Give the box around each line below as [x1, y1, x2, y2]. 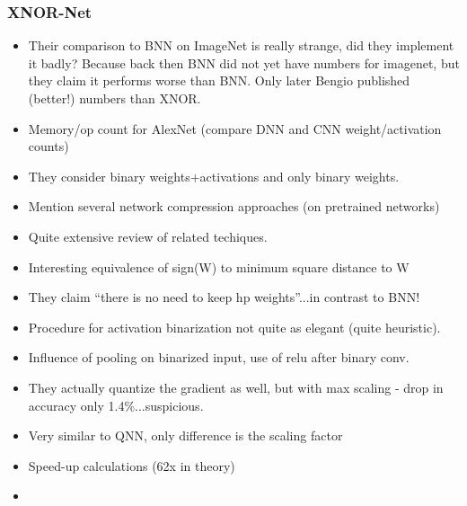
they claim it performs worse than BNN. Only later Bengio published [28, 71, 410, 90]
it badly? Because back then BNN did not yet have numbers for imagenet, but [28, 53, 460, 72]
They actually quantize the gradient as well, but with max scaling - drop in [28, 377, 444, 396]
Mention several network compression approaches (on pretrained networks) [28, 197, 440, 216]
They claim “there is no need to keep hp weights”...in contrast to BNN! [28, 288, 420, 306]
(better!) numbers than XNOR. [28, 89, 201, 107]
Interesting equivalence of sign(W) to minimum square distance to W [28, 257, 410, 276]
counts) [28, 137, 69, 155]
